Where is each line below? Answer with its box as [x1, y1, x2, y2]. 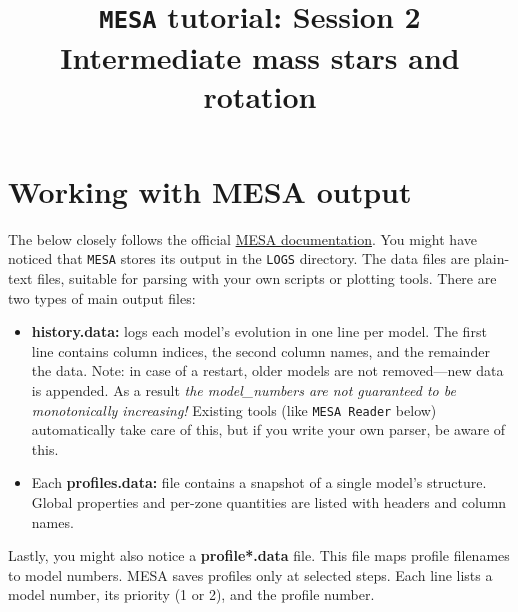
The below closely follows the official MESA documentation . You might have [8, 228, 477, 249]
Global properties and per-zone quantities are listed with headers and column [31, 492, 507, 513]
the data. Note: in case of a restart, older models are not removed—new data [31, 360, 504, 381]
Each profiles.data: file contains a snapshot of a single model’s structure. [31, 472, 487, 493]
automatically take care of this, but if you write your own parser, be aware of [31, 419, 506, 440]
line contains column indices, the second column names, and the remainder [31, 340, 490, 361]
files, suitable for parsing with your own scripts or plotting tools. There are [37, 268, 497, 289]
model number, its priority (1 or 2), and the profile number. [8, 584, 375, 605]
